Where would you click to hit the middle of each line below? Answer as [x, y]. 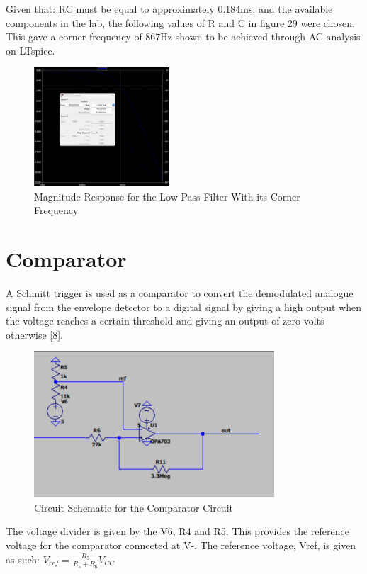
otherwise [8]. [35, 334]
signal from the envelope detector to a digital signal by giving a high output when [183, 306]
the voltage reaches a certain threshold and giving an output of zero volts [165, 321]
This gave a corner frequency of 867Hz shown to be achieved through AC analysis [183, 36]
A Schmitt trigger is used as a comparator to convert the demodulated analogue [180, 292]
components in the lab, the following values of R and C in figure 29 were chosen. [180, 22]
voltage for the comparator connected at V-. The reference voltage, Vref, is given [181, 545]
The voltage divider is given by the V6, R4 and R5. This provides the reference [177, 531]
